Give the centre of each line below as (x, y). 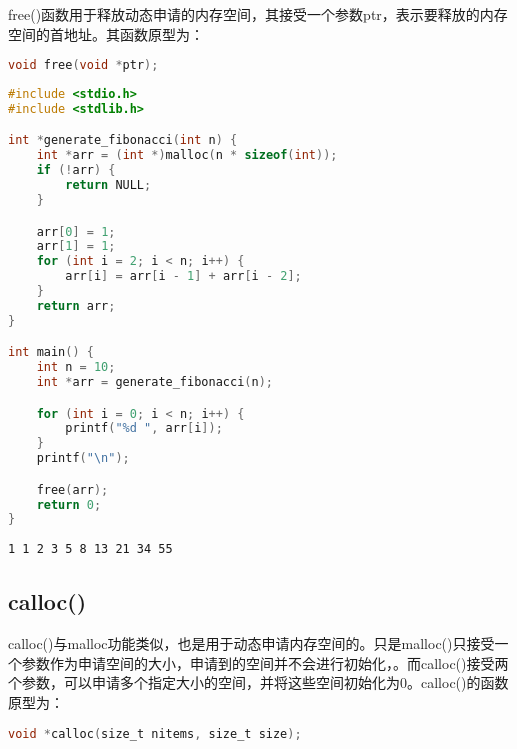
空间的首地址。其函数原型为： (106, 33)
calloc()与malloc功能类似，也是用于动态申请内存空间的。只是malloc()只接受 (251, 643)
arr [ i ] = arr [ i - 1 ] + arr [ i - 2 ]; (183, 276)
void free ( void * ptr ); (83, 65)
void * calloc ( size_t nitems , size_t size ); (155, 733)
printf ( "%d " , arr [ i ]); (144, 428)
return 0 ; (69, 504)
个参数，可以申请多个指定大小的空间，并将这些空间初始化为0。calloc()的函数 (258, 682)
